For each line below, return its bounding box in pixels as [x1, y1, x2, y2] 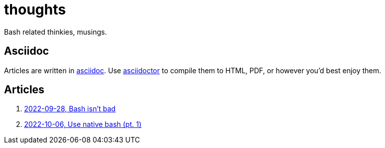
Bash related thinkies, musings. [4, 27, 107, 36]
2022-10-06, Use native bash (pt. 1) [24, 120, 142, 129]
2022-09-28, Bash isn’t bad [24, 104, 116, 113]
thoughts [4, 1, 66, 18]
